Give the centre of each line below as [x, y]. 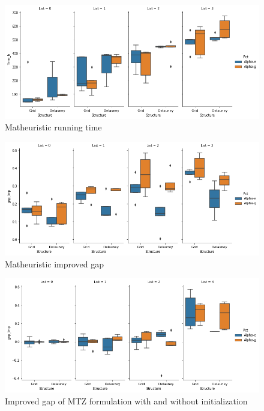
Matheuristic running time [53, 127]
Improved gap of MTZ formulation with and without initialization [126, 400]
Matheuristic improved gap [55, 263]
